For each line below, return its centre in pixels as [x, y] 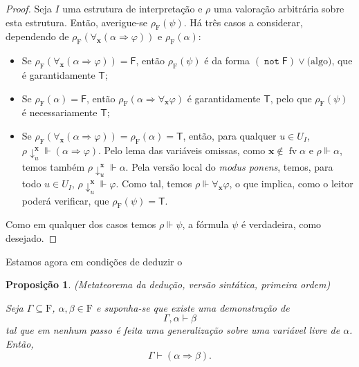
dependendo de [37, 36]
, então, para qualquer [230, 135]
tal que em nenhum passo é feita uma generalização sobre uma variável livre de [173, 330]
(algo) [319, 62]
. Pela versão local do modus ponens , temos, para [229, 167]
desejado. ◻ [31, 238]
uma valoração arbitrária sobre [279, 8]
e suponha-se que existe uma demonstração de [193, 307]
